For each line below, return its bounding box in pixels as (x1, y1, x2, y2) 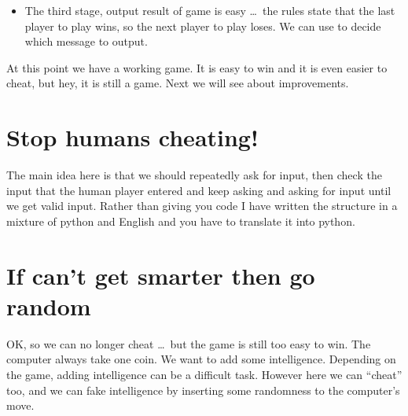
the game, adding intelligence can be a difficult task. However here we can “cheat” (6, 366, 402, 382)
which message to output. (24, 33, 148, 50)
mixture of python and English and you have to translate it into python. (6, 212, 355, 229)
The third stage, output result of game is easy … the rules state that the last (24, 2, 395, 18)
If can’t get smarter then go (6, 259, 315, 291)
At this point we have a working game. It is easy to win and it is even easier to (6, 59, 388, 75)
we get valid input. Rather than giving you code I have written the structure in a (6, 197, 398, 214)
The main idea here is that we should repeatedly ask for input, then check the (6, 167, 382, 183)
